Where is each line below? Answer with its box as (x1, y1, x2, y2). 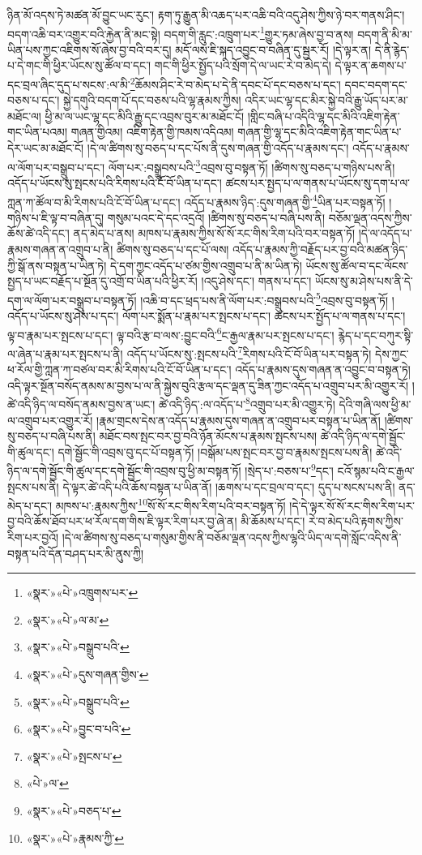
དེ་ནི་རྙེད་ (374, 41, 410, 58)
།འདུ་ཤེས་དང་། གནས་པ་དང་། (201, 273, 312, 290)
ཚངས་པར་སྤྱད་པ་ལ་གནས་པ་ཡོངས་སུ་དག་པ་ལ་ (225, 174, 411, 191)
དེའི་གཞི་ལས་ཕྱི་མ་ (339, 395, 411, 412)
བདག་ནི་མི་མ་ (357, 25, 412, 42)
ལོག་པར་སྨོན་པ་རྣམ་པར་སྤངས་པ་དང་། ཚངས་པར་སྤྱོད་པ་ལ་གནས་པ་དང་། (121, 307, 406, 324)
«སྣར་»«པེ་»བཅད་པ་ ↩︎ (26, 801, 121, 818)
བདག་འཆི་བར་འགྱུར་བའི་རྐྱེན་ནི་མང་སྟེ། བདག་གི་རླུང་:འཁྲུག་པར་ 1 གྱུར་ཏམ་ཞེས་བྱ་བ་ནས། (7, 23, 354, 42)
